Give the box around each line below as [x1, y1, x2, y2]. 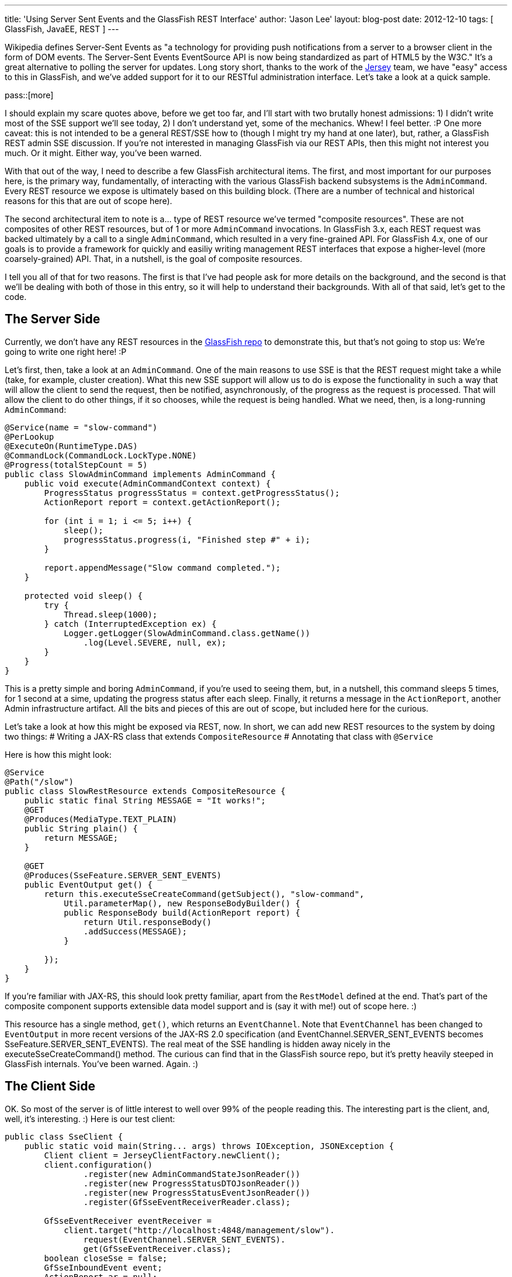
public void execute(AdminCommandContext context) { [24, 478, 271, 488]
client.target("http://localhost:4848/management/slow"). [64, 1225, 335, 1235]
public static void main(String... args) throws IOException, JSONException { [24, 1141, 394, 1151]
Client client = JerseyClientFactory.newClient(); [44, 1150, 281, 1160]
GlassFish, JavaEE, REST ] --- [5, 24, 119, 34]
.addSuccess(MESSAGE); [83, 926, 187, 936]
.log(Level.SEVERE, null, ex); [83, 637, 227, 647]
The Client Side [5, 1079, 95, 1094]
